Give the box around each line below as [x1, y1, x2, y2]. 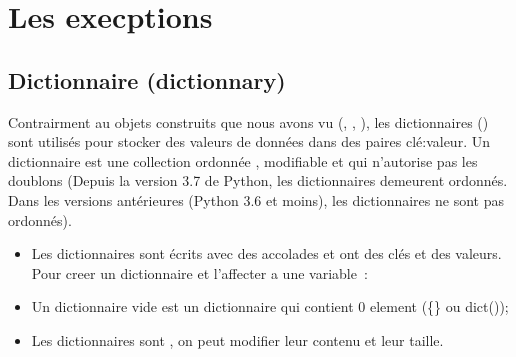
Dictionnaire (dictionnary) [8, 64, 286, 95]
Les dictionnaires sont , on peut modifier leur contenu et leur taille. [31, 329, 444, 350]
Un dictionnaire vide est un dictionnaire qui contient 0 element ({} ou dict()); [31, 296, 509, 317]
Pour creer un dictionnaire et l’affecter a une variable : [31, 262, 368, 283]
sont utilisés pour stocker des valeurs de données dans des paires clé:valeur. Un [8, 131, 490, 152]
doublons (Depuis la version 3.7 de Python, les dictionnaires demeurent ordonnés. [8, 170, 508, 191]
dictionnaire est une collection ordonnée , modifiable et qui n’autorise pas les [8, 150, 478, 171]
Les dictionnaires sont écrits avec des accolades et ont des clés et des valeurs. [31, 243, 502, 264]
